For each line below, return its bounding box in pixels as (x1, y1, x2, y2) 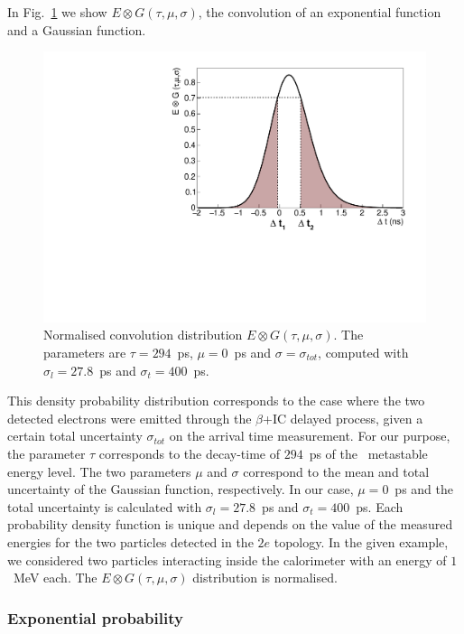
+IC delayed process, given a (263, 408, 423, 427)
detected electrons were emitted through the (7, 408, 252, 427)
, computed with (318, 343, 409, 362)
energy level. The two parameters (7, 462, 191, 480)
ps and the (394, 480, 454, 499)
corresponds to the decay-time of (98, 444, 280, 462)
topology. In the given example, (274, 532, 449, 551)
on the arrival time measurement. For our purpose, (169, 426, 450, 445)
